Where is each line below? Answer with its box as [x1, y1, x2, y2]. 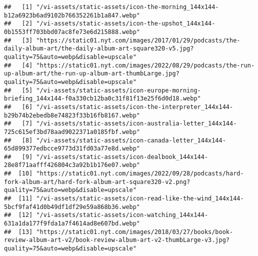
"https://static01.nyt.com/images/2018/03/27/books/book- [36, 228, 233, 235]
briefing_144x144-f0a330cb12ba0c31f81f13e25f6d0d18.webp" [4, 95, 201, 102]
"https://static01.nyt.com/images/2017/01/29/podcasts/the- [36, 36, 240, 44]
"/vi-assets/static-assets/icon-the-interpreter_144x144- [36, 103, 233, 110]
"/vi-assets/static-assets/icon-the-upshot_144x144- [36, 20, 215, 27]
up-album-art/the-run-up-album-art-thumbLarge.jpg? [4, 70, 179, 77]
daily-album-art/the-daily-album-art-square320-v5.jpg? [4, 45, 194, 52]
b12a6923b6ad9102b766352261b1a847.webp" [4, 11, 140, 19]
